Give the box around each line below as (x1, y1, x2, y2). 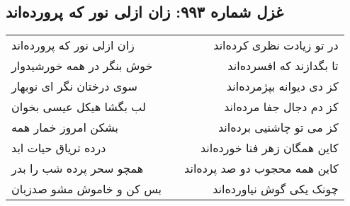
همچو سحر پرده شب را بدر (11, 160, 144, 177)
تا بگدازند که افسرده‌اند (227, 57, 339, 74)
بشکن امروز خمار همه (11, 119, 119, 136)
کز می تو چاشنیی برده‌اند (218, 119, 339, 136)
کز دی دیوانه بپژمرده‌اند (226, 78, 339, 95)
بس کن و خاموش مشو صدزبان (11, 181, 162, 198)
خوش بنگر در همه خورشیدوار (11, 57, 153, 74)
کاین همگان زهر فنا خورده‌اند (200, 139, 339, 156)
